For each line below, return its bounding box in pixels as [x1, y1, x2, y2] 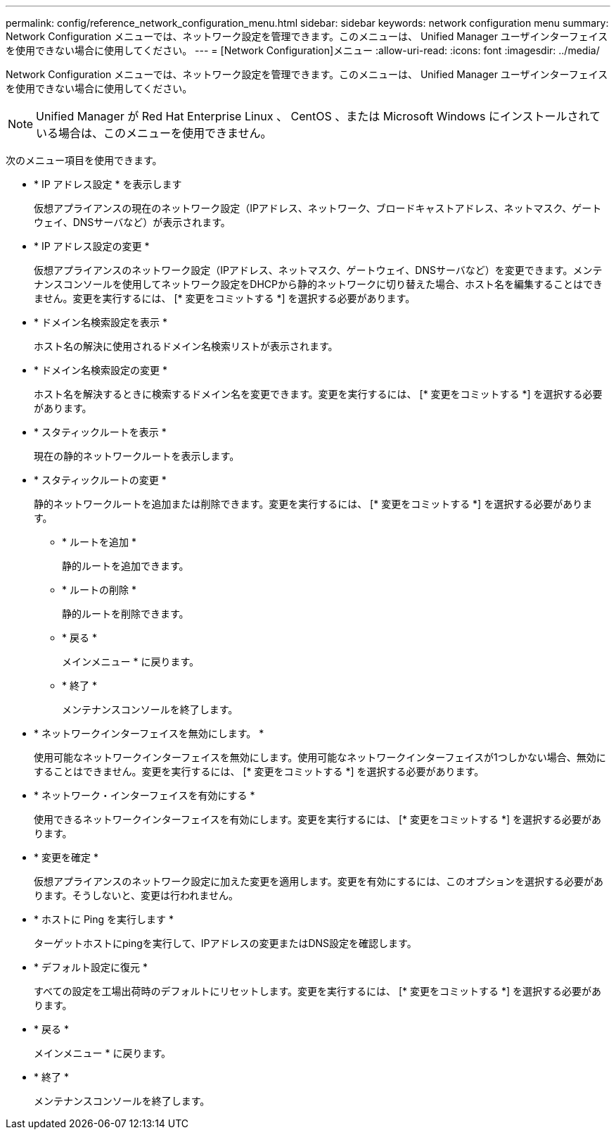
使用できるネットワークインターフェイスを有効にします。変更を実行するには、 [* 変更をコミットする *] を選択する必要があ [34, 813, 602, 825]
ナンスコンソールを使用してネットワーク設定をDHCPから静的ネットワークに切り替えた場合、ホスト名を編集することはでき [34, 278, 603, 290]
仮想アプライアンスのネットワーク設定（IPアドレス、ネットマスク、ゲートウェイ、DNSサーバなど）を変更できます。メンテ [34, 264, 603, 276]
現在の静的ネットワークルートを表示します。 [34, 450, 240, 462]
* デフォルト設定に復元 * [34, 961, 148, 973]
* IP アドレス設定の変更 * [34, 240, 150, 252]
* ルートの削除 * [62, 584, 136, 596]
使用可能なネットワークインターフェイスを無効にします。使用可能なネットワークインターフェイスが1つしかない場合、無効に [34, 751, 606, 763]
